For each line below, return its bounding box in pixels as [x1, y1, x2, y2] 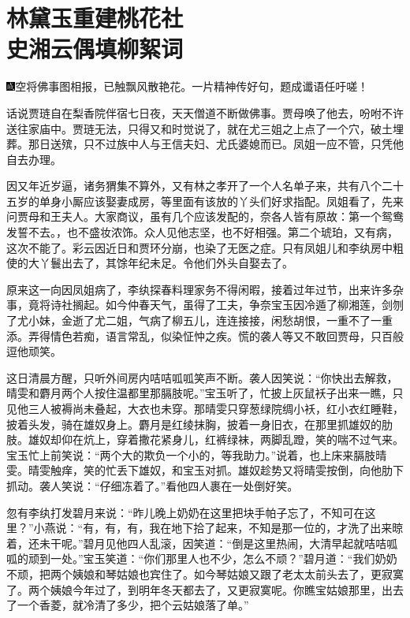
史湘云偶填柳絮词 [6, 32, 184, 65]
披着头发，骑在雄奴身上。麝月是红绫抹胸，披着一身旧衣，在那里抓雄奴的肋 [6, 415, 393, 432]
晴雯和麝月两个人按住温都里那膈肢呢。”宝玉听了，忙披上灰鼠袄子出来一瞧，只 [6, 385, 404, 401]
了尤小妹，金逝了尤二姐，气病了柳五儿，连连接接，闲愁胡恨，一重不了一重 [6, 312, 393, 329]
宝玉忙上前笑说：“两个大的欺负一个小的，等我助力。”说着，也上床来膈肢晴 [6, 446, 387, 463]
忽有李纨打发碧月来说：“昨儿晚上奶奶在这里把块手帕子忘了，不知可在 [6, 504, 365, 520]
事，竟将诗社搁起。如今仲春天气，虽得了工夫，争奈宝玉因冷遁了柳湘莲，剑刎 [6, 296, 404, 313]
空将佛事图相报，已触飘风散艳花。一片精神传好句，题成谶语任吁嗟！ [15, 78, 369, 95]
